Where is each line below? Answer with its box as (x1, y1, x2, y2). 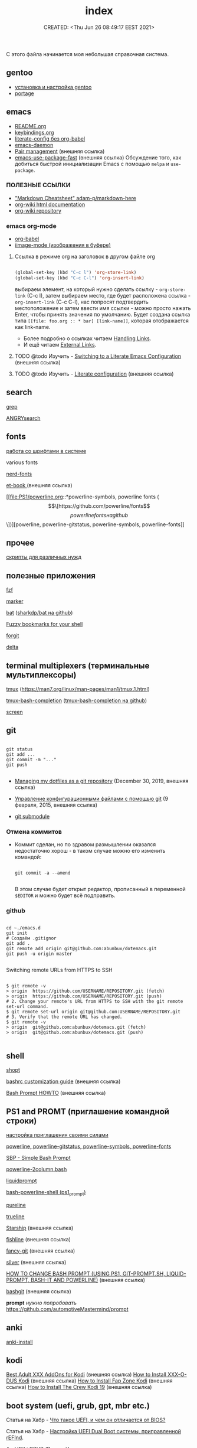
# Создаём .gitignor (6, 935, 57, 941)
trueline (6, 1212, 25, 1220)
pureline (6, 1201, 27, 1208)
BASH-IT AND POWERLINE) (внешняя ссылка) (30, 1276, 146, 1283)
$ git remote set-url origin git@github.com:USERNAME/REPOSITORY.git (6, 1009, 181, 1015)
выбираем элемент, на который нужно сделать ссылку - (14, 285, 158, 293)
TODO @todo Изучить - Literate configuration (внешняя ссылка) (14, 370, 174, 377)
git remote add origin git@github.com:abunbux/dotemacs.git (6, 946, 157, 952)
